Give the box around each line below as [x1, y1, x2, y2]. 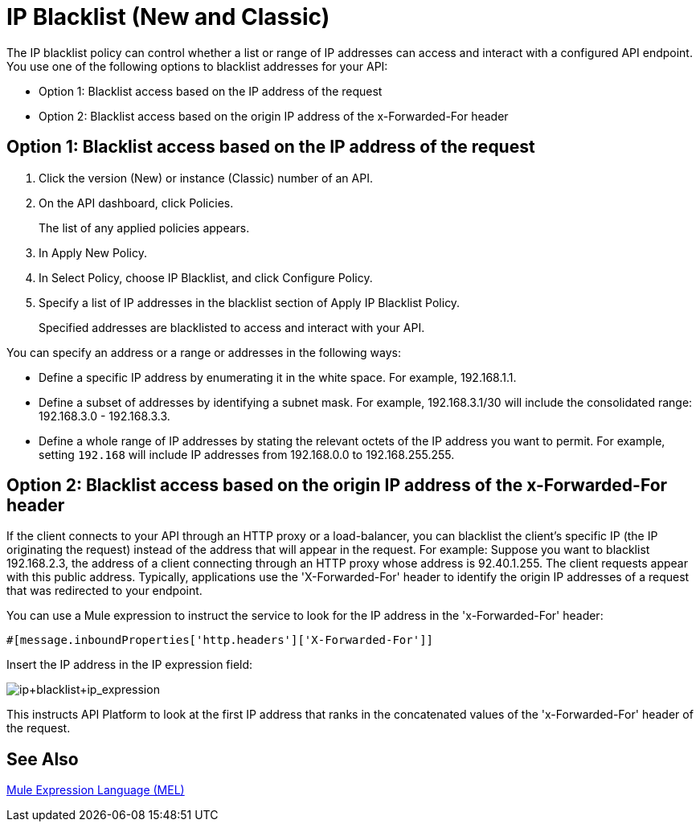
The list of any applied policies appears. [39, 220, 250, 235]
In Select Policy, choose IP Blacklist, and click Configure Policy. [39, 270, 373, 285]
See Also [6, 748, 79, 769]
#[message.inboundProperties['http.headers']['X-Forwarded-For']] [6, 633, 434, 647]
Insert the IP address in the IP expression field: [6, 658, 253, 672]
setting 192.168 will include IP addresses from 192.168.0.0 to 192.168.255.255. [39, 447, 455, 461]
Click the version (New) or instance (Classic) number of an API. [39, 170, 373, 185]
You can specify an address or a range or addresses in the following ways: [6, 345, 401, 359]
